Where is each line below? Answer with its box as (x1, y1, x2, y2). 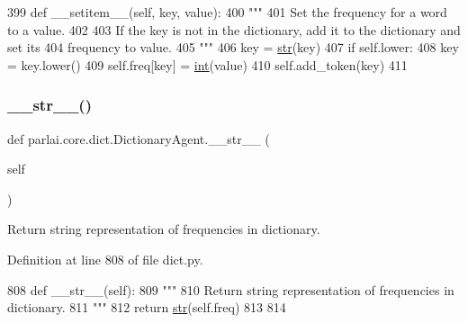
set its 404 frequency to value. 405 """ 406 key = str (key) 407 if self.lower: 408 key (7, 38, 459, 57)
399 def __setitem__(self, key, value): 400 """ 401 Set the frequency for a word (7, 3, 447, 21)
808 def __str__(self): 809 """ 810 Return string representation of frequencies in (7, 280, 454, 299)
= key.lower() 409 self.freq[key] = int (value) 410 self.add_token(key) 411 (7, 55, 408, 74)
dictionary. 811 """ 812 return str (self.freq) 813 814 (7, 298, 286, 317)
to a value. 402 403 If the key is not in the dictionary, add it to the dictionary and (7, 20, 461, 39)
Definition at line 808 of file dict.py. (7, 249, 203, 268)
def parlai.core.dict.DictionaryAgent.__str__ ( (7, 129, 270, 148)
